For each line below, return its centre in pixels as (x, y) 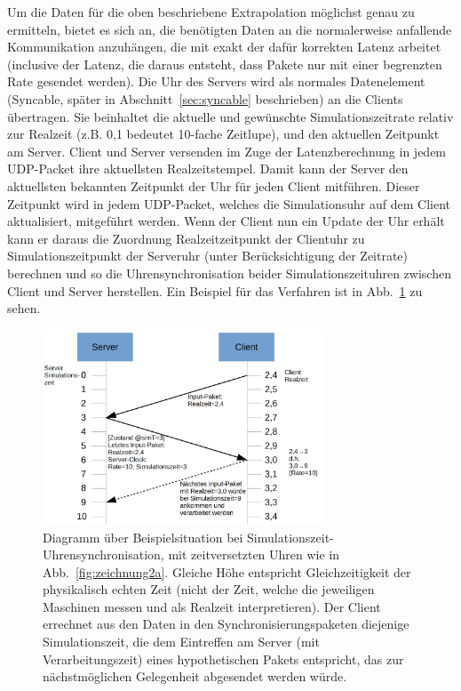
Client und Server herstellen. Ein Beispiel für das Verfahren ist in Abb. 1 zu (215, 290)
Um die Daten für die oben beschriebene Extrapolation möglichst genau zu (211, 12)
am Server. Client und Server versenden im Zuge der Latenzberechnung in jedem (227, 151)
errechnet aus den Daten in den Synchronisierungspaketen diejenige (226, 624)
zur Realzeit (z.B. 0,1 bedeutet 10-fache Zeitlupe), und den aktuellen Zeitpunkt (223, 134)
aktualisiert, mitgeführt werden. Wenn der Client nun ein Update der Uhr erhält (226, 221)
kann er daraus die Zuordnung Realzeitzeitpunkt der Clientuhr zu (186, 238)
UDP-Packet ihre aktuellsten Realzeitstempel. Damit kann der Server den (208, 169)
